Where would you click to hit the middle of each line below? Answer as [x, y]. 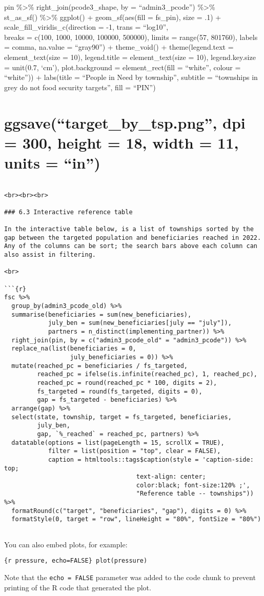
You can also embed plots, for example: [66, 544]
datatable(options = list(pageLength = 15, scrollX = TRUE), [118, 443]
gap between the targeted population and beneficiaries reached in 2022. [133, 238]
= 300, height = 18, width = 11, [121, 142]
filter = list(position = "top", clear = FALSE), [134, 451]
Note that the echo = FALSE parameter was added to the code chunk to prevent [130, 577]
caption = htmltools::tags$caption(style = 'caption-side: [151, 459]
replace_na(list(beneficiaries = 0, [74, 349]
